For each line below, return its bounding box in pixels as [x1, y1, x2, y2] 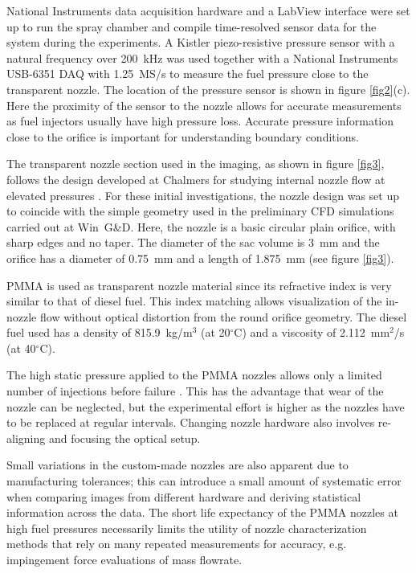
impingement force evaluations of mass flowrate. [6, 551, 243, 567]
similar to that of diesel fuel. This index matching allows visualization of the [6, 293, 382, 309]
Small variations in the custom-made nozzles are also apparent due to [6, 456, 349, 473]
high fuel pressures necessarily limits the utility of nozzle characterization [6, 519, 367, 536]
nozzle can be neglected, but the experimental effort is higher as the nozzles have [6, 398, 405, 415]
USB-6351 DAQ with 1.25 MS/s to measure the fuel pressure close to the [6, 65, 369, 82]
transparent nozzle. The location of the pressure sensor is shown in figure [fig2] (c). [6, 80, 410, 97]
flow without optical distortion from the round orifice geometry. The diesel [39, 308, 407, 325]
